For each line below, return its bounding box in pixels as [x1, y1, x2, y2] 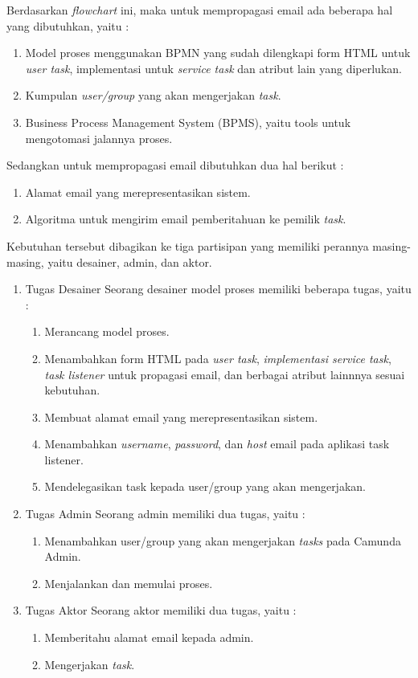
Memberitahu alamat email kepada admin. [44, 629, 254, 646]
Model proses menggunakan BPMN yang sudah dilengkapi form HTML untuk [25, 44, 411, 61]
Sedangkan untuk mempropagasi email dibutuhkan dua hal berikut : [6, 157, 344, 174]
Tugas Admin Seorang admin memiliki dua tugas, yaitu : [25, 505, 305, 522]
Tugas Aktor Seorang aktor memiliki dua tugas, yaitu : [25, 602, 297, 619]
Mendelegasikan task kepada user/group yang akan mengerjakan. [44, 478, 366, 495]
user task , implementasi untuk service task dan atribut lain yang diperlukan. [25, 59, 402, 76]
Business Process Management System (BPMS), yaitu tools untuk [25, 113, 351, 130]
